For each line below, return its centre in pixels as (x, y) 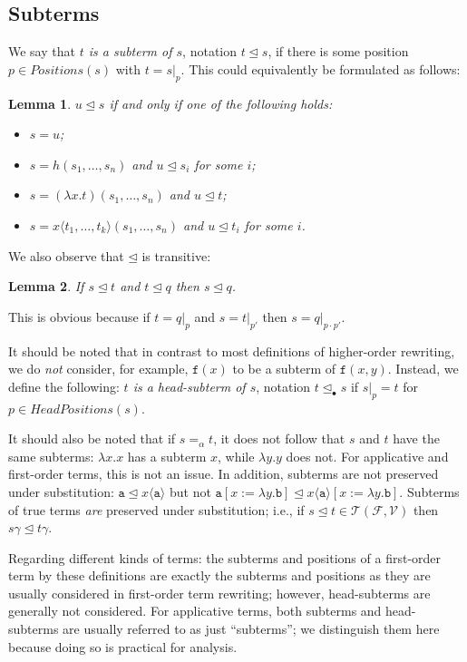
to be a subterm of (284, 369)
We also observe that (66, 255)
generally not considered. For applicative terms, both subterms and (195, 611)
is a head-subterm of (189, 386)
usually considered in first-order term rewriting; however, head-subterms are (219, 593)
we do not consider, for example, (98, 369)
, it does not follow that (279, 438)
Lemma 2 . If (46, 286)
